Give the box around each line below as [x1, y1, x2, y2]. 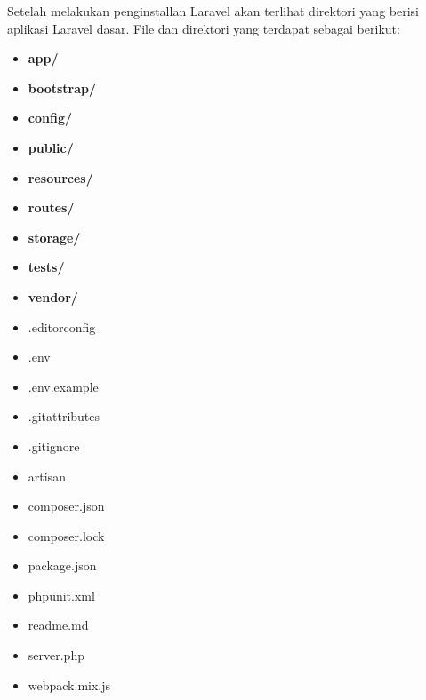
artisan [28, 466, 66, 485]
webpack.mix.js [28, 675, 111, 694]
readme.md [28, 616, 89, 634]
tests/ [28, 258, 65, 276]
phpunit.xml [28, 585, 95, 604]
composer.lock [28, 526, 105, 545]
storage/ [28, 227, 81, 246]
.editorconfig [28, 317, 96, 336]
